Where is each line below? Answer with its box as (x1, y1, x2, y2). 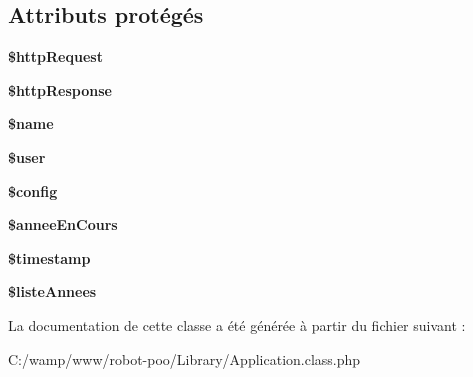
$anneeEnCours (8, 214, 118, 235)
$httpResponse (8, 79, 112, 100)
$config (8, 180, 58, 201)
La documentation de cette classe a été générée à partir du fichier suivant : (8, 314, 466, 335)
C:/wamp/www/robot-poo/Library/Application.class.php (8, 348, 361, 369)
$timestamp (8, 247, 91, 268)
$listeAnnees (8, 281, 97, 302)
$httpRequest (8, 46, 103, 67)
